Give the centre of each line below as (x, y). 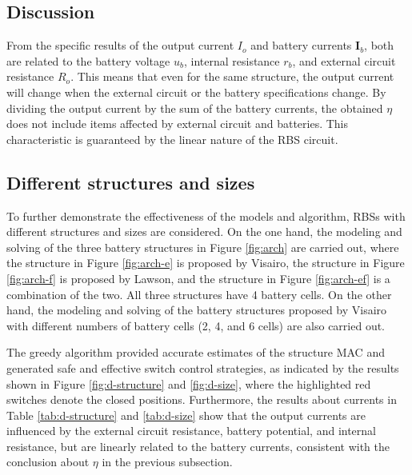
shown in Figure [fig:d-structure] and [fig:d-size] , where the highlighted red (189, 383)
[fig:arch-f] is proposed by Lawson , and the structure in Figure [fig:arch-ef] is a (198, 278)
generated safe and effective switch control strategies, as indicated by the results (203, 367)
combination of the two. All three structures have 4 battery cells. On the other (199, 294)
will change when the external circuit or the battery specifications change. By (196, 92)
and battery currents (301, 45)
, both (379, 45)
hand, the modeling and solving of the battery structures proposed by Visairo (197, 310)
